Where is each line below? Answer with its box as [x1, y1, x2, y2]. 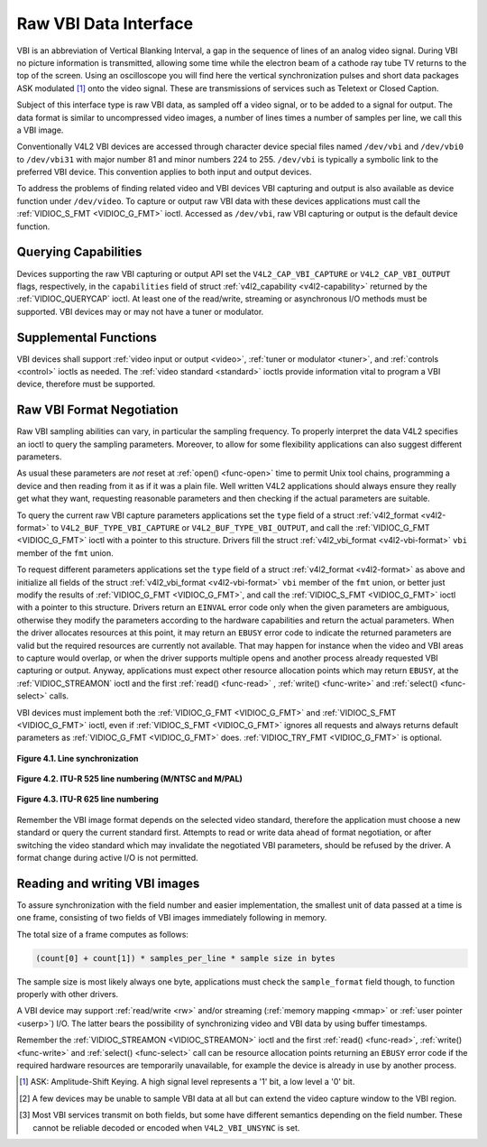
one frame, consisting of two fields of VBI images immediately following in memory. [16, 912, 327, 923]
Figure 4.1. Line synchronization [16, 753, 139, 763]
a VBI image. [16, 125, 64, 135]
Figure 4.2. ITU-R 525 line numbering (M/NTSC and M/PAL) [16, 773, 243, 784]
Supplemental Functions [16, 329, 158, 345]
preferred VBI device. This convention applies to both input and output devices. [16, 167, 312, 178]
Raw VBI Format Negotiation [16, 402, 179, 418]
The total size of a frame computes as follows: [16, 929, 189, 939]
